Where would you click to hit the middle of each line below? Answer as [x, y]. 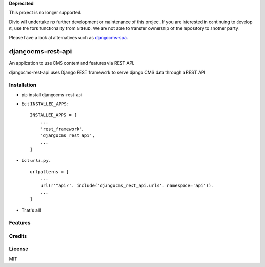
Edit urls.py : [36, 160]
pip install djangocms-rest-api [52, 95]
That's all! [31, 210]
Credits [18, 236]
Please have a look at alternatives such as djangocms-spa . [68, 37]
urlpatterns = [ [50, 172]
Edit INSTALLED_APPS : [45, 104]
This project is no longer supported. [45, 13]
